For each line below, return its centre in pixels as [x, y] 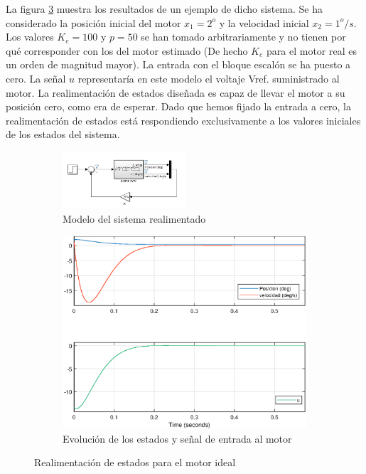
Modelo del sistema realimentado [134, 218]
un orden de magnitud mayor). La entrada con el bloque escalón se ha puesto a [178, 64]
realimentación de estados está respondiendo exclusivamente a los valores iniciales [183, 120]
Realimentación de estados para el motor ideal [135, 462]
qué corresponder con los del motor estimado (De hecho [127, 50]
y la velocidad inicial [264, 22]
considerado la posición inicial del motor [93, 22]
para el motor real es [312, 50]
